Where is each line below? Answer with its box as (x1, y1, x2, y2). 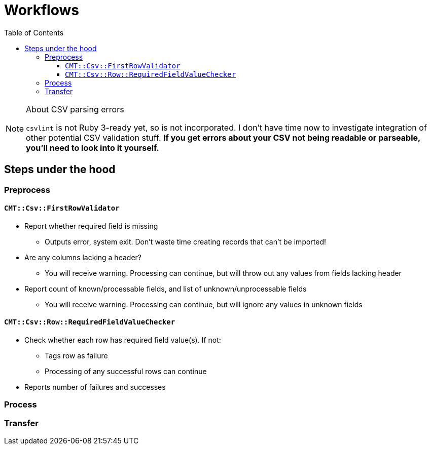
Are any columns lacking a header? (24, 253, 141, 262)
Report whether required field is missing (24, 221, 158, 230)
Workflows (4, 2, 79, 19)
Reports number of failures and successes (24, 383, 166, 392)
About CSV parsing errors (26, 104, 124, 114)
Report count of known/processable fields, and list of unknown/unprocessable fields (24, 284, 307, 293)
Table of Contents (4, 28, 64, 37)
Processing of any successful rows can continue (45, 367, 207, 376)
